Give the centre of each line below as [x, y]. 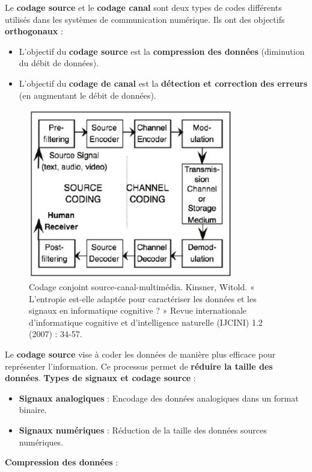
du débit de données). [59, 63]
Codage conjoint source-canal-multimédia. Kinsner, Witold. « [142, 287]
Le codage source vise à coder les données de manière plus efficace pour [140, 354]
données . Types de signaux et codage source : [100, 378]
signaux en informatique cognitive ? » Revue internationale [138, 310]
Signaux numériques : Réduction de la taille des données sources [143, 430]
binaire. [33, 410]
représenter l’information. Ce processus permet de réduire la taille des [139, 366]
